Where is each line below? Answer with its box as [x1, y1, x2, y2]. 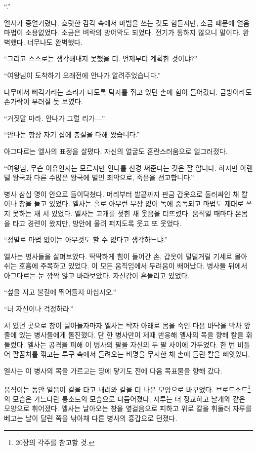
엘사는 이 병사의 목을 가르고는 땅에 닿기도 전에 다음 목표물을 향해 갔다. [4, 366, 222, 376]
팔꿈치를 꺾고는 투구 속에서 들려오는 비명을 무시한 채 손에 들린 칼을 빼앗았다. [12, 349, 250, 359]
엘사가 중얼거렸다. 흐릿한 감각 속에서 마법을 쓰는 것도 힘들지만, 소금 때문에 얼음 [4, 17, 250, 28]
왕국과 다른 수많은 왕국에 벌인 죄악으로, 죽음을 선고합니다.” [12, 172, 194, 183]
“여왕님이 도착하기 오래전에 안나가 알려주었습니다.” [4, 70, 161, 80]
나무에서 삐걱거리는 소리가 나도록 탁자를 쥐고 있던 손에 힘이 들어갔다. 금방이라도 [4, 86, 252, 97]
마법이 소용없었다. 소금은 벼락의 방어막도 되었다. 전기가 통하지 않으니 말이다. [4, 27, 241, 37]
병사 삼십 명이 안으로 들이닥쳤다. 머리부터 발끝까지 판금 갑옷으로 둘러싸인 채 [4, 188, 239, 199]
